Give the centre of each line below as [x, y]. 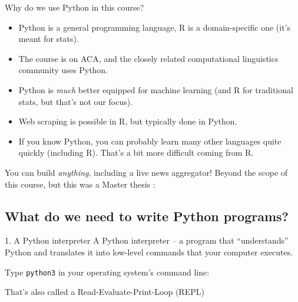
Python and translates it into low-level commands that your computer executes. [149, 252]
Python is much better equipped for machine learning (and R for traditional [156, 89]
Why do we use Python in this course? [74, 7]
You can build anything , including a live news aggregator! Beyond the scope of [146, 172]
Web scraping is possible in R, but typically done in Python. [128, 121]
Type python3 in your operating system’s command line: [107, 272]
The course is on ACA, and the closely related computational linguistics [148, 58]
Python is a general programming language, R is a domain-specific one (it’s [155, 27]
